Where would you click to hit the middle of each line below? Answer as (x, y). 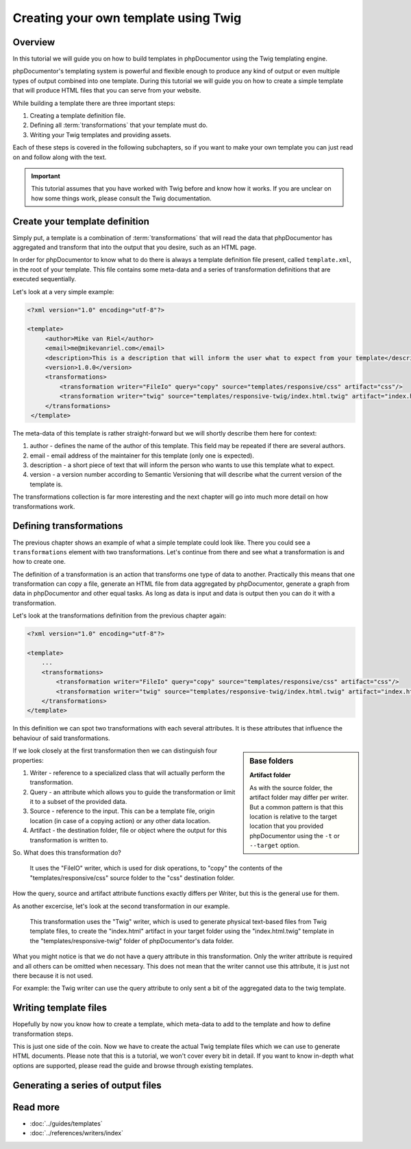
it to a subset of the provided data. (78, 802)
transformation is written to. (69, 840)
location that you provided (287, 826)
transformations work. (44, 506)
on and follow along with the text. (60, 157)
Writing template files (60, 1008)
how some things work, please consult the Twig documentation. (121, 198)
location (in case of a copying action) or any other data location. (120, 820)
